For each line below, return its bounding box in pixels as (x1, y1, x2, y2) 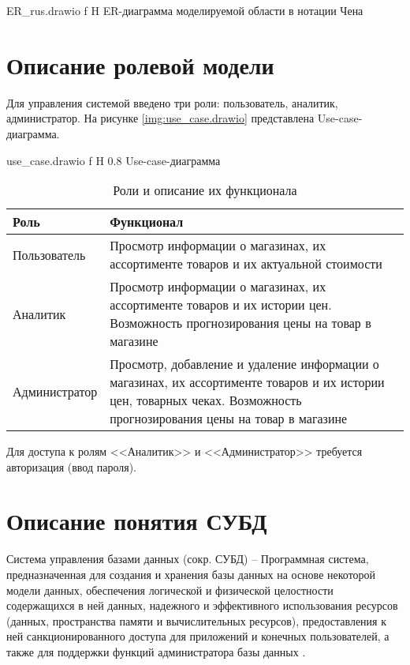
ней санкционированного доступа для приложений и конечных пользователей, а (6, 628, 389, 644)
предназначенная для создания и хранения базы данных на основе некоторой (6, 566, 376, 582)
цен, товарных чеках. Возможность (110, 391, 302, 410)
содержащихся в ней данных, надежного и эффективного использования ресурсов (6, 597, 398, 614)
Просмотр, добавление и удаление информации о (110, 355, 379, 374)
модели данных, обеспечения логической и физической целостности (6, 581, 334, 598)
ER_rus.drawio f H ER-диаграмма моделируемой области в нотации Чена (6, 2, 363, 18)
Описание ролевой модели (6, 48, 274, 81)
